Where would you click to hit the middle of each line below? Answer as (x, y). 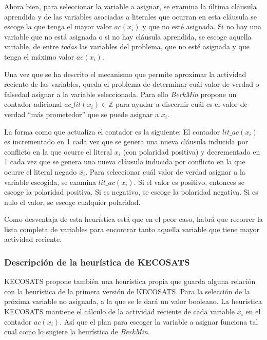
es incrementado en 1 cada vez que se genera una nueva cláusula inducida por (126, 141)
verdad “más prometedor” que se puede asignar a (81, 114)
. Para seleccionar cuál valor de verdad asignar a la (165, 171)
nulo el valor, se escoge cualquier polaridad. (72, 202)
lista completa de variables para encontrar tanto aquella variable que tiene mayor (132, 229)
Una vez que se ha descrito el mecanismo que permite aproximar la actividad (125, 74)
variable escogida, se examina (50, 182)
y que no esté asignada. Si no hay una (202, 26)
